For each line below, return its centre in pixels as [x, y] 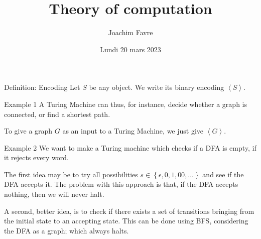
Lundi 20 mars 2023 [130, 49]
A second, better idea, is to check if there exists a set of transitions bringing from [129, 211]
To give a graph [28, 131]
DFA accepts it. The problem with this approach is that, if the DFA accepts [121, 184]
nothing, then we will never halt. [54, 194]
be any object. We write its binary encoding [157, 87]
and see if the [223, 174]
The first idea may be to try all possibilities [71, 174]
